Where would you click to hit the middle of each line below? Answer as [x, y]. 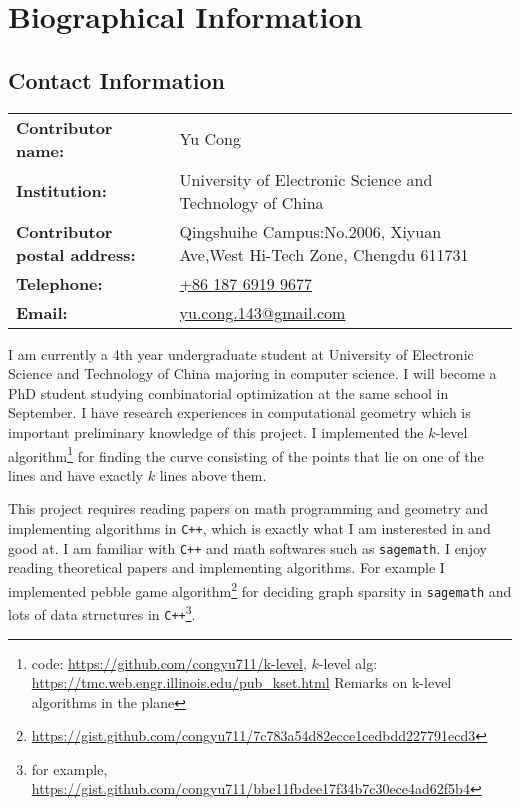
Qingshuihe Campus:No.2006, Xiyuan [310, 231]
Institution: [61, 191]
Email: [42, 312]
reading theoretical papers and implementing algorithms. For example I [226, 567]
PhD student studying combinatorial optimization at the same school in [228, 392]
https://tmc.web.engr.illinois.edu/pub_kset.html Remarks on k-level [241, 682]
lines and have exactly [76, 474]
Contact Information [116, 79]
